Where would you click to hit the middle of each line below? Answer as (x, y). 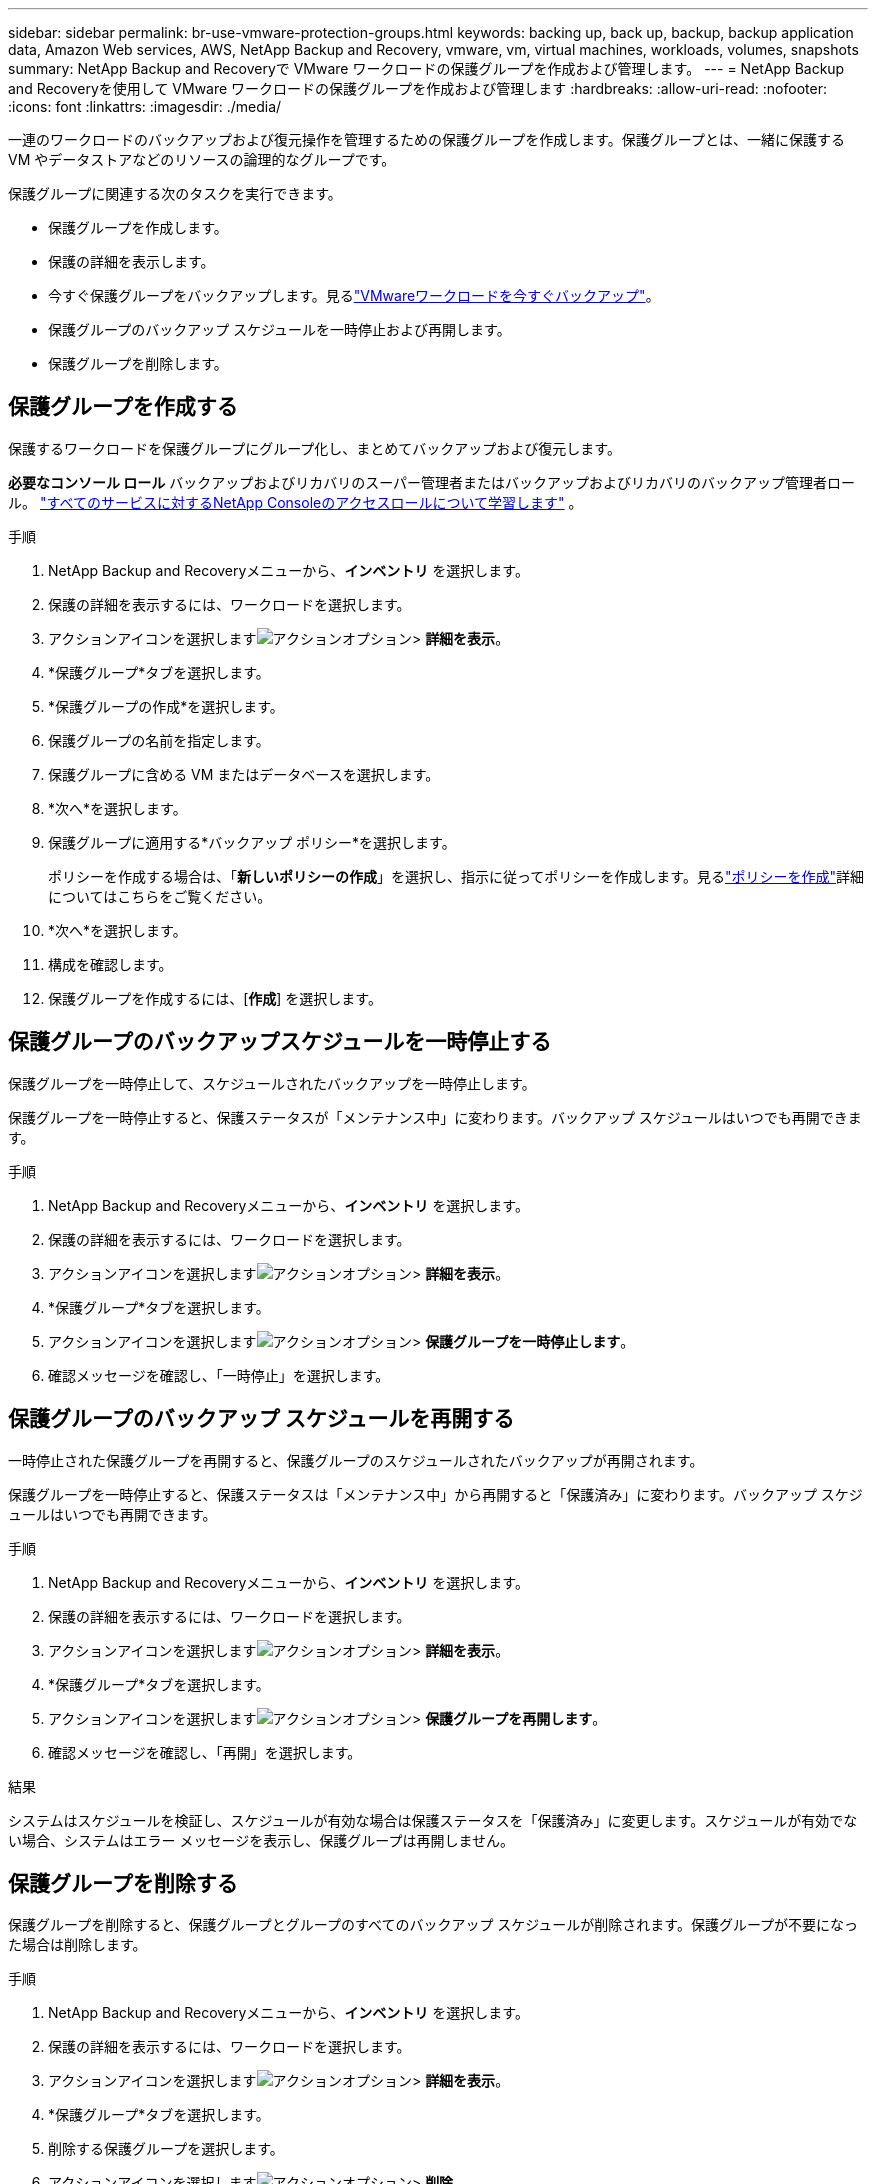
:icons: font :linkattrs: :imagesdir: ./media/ (145, 106)
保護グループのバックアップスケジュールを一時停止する (280, 1042)
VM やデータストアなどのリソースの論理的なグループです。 (202, 159)
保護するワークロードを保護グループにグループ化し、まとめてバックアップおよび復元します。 (314, 448)
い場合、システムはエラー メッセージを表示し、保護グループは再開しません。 (261, 1840)
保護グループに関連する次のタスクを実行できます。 (175, 193)
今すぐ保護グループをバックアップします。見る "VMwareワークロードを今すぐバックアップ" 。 (354, 295)
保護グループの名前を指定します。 (159, 740)
